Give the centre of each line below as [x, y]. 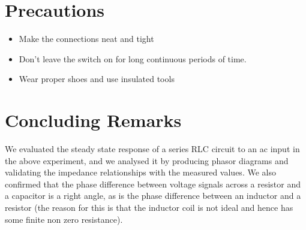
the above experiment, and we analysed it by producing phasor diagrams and [147, 160]
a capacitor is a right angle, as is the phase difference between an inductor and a [153, 196]
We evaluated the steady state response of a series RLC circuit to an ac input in [152, 149]
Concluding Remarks [93, 120]
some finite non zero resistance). [64, 219]
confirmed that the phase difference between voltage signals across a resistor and [153, 184]
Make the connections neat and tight [86, 39]
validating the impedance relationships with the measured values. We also [140, 172]
